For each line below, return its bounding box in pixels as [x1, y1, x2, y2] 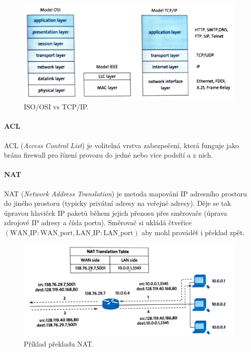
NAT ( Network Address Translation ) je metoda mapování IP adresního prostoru [4, 188, 247, 198]
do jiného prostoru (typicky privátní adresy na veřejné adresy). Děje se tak [4, 198, 231, 208]
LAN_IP [76, 229, 101, 237]
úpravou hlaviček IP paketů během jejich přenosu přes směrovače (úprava [4, 207, 227, 218]
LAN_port [103, 229, 133, 237]
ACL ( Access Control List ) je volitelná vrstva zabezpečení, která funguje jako [4, 140, 239, 150]
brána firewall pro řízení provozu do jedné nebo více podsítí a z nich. [4, 150, 213, 160]
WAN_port [40, 229, 73, 237]
